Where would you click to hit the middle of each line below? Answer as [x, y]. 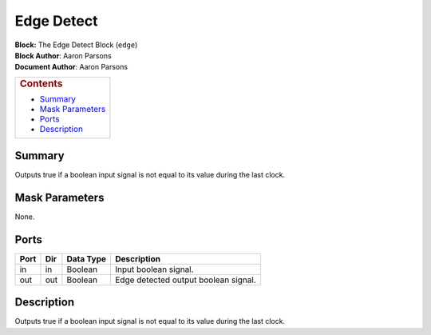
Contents [41, 83]
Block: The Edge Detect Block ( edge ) [76, 45]
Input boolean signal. [154, 269]
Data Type [87, 258]
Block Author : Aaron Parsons [63, 55]
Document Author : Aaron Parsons [71, 67]
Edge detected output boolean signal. [186, 280]
